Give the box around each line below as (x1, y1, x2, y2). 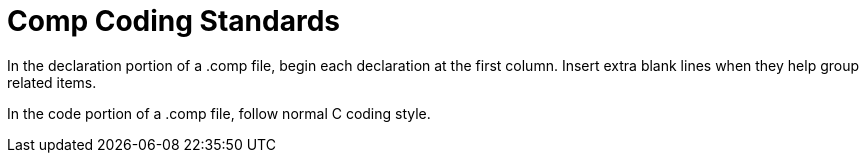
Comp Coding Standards (7, 4, 340, 38)
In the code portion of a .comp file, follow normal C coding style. (7, 104, 431, 122)
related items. (7, 73, 97, 91)
